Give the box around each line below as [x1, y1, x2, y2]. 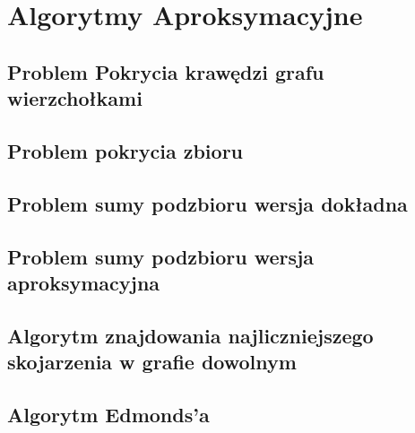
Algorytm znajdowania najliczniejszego [7, 321, 374, 349]
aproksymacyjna [7, 268, 160, 296]
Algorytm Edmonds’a [7, 400, 210, 428]
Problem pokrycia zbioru [7, 136, 244, 164]
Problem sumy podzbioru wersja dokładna [7, 189, 408, 217]
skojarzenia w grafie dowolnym [7, 348, 297, 376]
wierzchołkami [7, 84, 143, 112]
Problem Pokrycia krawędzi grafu [7, 57, 324, 85]
